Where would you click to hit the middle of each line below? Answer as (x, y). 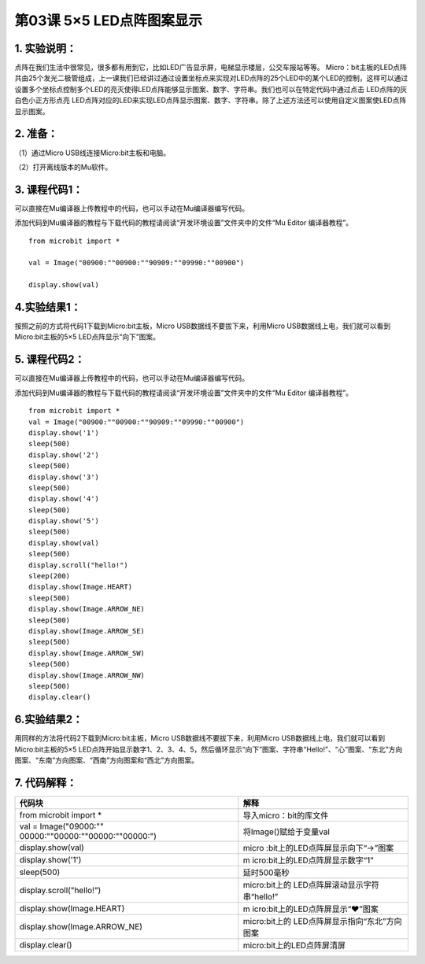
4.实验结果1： (48, 307)
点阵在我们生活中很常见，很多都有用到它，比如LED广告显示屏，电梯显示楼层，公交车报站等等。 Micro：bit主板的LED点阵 (211, 68)
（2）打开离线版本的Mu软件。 (63, 167)
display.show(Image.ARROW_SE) (87, 631)
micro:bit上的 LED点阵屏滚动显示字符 (311, 885)
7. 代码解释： (46, 783)
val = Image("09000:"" (61, 826)
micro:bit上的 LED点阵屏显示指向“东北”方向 (322, 921)
